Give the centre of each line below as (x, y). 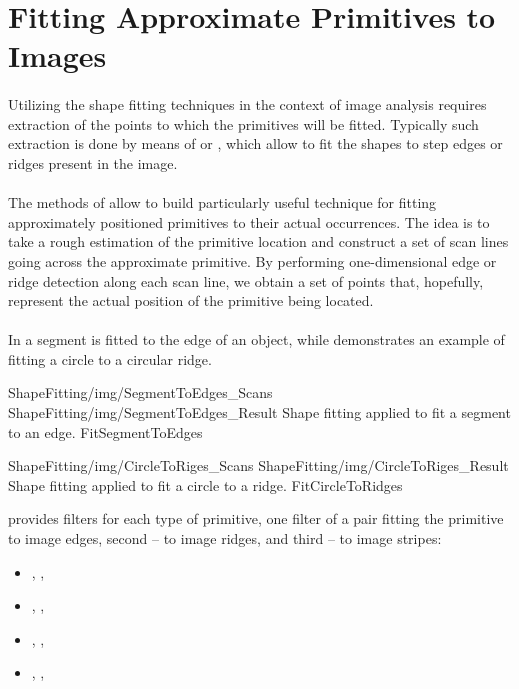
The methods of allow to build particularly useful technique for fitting (222, 202)
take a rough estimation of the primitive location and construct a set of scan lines (258, 241)
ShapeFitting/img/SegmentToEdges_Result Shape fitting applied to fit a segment (259, 412)
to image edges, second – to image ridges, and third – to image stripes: (225, 538)
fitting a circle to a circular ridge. (110, 358)
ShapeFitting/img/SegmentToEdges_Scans (140, 392)
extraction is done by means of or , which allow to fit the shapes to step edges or (255, 143)
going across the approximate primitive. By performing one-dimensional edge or (252, 260)
